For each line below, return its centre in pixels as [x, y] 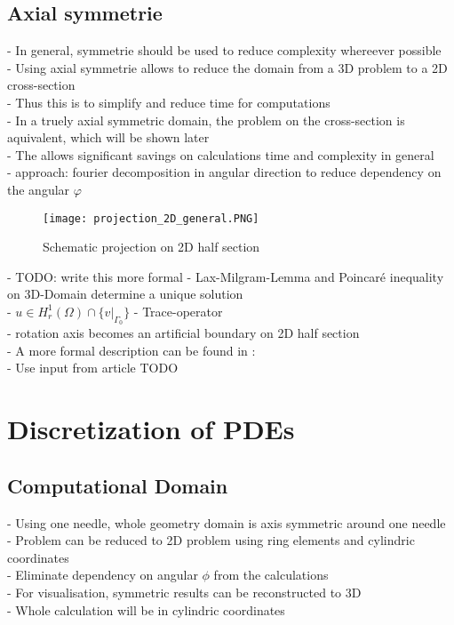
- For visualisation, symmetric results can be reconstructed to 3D [184, 592]
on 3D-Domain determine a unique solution [125, 294]
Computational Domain [118, 485]
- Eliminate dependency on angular [103, 575]
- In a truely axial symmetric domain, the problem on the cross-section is [206, 120]
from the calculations [271, 575]
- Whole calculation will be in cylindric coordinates [146, 609]
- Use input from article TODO [93, 368]
